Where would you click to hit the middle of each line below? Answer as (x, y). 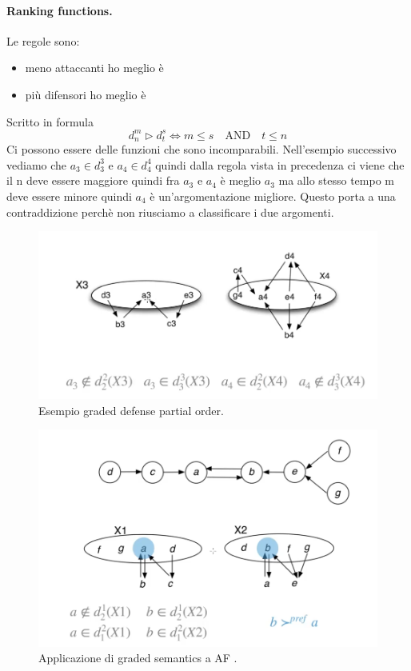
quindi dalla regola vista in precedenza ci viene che (280, 164)
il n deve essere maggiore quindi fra (93, 180)
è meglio (241, 180)
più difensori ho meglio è (86, 94)
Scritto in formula (50, 121)
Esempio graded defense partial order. (131, 410)
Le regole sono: (43, 40)
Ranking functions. (60, 10)
